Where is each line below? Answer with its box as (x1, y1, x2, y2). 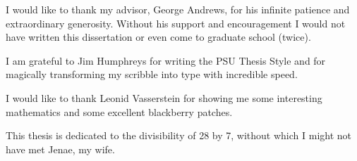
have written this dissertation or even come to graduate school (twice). (6, 30, 311, 44)
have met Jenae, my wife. (6, 141, 115, 156)
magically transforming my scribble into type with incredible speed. (6, 67, 298, 82)
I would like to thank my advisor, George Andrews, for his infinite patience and (6, 2, 350, 16)
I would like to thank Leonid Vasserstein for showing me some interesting (6, 90, 322, 105)
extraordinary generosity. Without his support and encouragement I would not (6, 15, 346, 30)
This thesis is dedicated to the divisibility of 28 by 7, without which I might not (6, 128, 351, 143)
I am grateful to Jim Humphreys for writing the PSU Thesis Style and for (6, 53, 326, 67)
